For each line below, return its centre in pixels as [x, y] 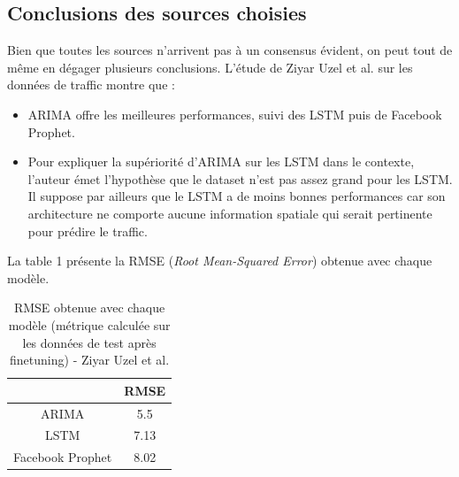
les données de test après [89, 342]
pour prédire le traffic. [88, 231]
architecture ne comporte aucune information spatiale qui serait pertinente [230, 213]
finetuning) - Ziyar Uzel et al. [90, 360]
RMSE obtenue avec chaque [89, 308]
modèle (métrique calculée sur [89, 324]
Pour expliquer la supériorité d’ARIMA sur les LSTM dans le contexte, [221, 162]
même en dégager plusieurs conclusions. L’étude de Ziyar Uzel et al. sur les [210, 67]
